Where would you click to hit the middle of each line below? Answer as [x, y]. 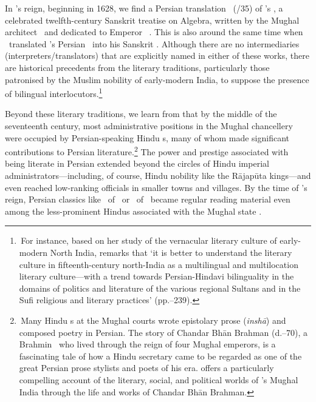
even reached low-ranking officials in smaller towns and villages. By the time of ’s [156, 187]
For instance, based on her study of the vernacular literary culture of [149, 240]
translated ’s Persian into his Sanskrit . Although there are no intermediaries [154, 43]
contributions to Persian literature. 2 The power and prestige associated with [147, 151]
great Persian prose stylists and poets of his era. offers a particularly [146, 368]
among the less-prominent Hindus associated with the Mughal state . [133, 211]
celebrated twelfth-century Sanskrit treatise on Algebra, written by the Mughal [152, 20]
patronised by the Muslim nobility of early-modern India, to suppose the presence [157, 79]
